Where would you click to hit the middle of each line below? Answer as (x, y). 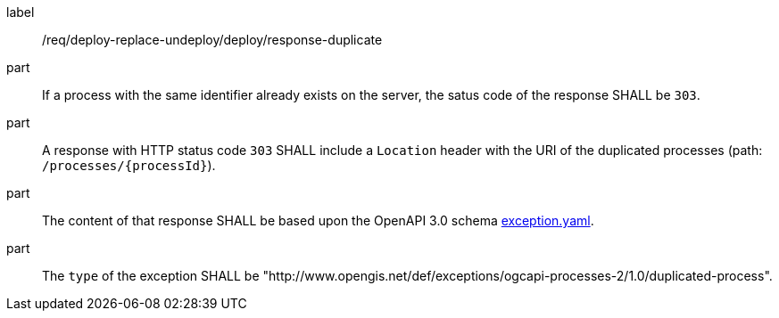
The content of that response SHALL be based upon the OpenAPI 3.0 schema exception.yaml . (318, 220)
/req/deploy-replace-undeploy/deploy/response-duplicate (212, 40)
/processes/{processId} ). (129, 165)
